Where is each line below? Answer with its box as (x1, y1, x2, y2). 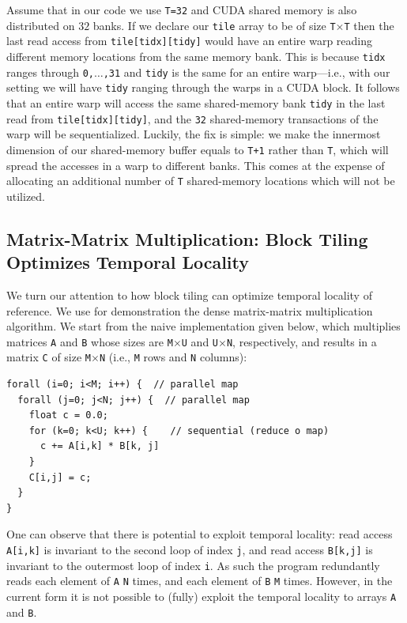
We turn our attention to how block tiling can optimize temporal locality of (6, 286, 372, 303)
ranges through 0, (6, 63, 94, 80)
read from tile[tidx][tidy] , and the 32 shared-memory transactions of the (6, 110, 379, 126)
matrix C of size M (6, 349, 92, 365)
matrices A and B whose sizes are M (6, 333, 173, 349)
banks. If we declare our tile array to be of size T (92, 17, 336, 33)
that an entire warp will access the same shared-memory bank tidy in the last (6, 94, 386, 111)
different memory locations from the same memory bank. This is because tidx (6, 47, 386, 64)
